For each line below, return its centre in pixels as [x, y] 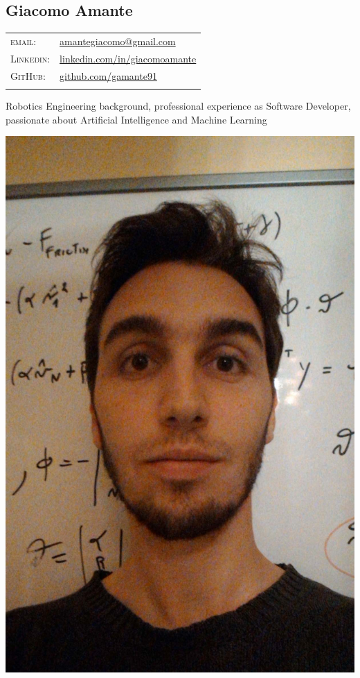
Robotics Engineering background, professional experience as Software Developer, [178, 105]
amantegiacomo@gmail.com [118, 41]
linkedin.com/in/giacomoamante [128, 58]
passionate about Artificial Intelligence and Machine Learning [136, 119]
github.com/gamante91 [108, 75]
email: [24, 41]
